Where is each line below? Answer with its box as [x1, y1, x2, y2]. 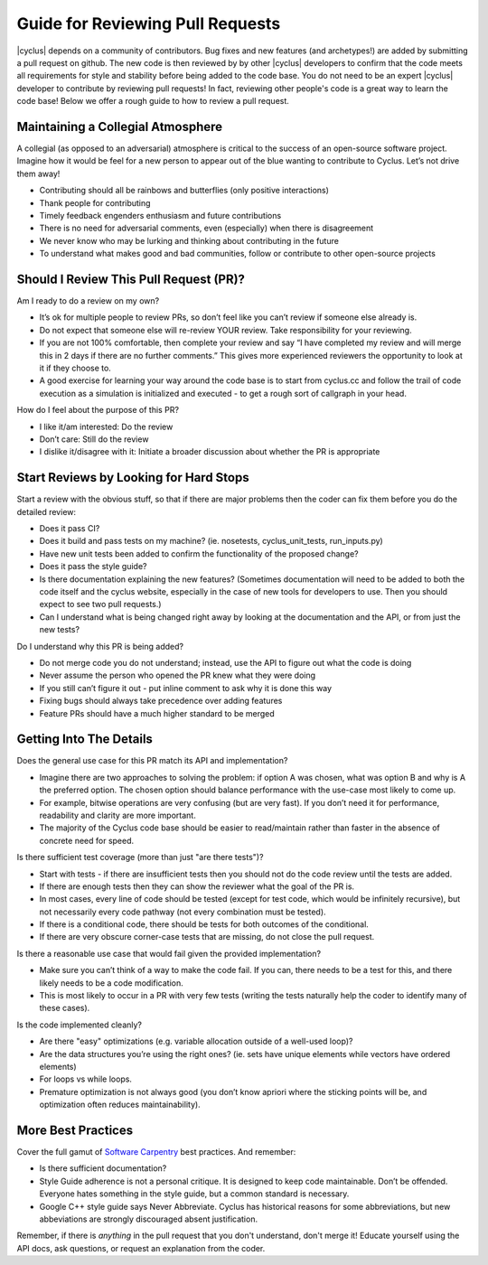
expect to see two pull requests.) [39, 599, 162, 610]
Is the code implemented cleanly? [16, 1019, 143, 1030]
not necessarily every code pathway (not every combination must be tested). [39, 906, 326, 917]
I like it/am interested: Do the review [39, 421, 174, 432]
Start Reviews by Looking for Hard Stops [16, 470, 249, 485]
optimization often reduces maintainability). [39, 1099, 201, 1110]
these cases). [39, 1003, 90, 1014]
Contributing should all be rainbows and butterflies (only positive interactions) [39, 185, 330, 196]
